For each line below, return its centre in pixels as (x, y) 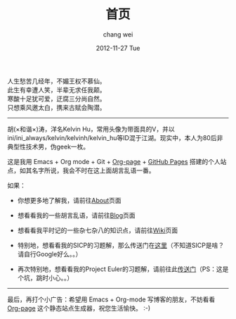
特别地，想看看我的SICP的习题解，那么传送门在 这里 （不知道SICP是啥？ (121, 245)
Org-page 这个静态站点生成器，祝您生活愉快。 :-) (79, 308)
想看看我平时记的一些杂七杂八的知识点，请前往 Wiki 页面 (98, 230)
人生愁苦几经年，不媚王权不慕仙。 (57, 81)
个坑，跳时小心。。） (45, 277)
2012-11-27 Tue (118, 48)
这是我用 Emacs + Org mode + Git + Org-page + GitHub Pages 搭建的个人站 (117, 161)
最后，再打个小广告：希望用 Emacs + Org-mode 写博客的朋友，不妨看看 (111, 299)
